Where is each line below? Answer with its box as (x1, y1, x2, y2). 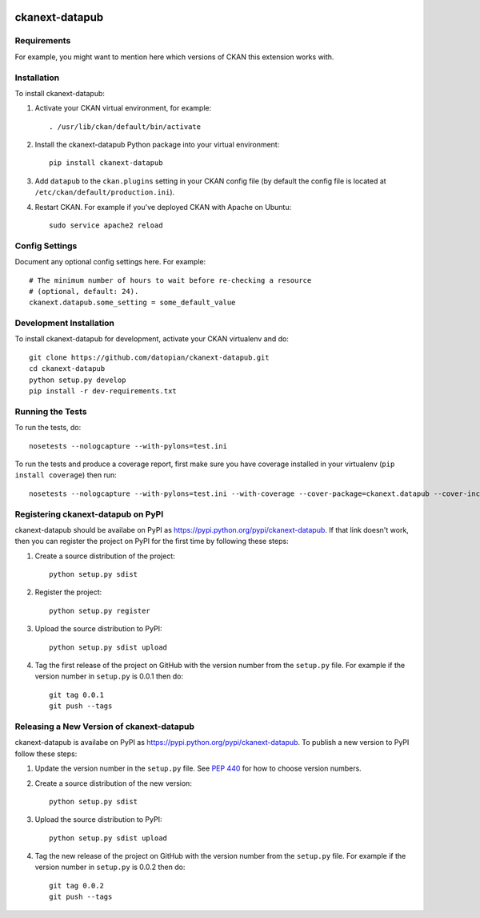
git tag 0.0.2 (49, 881, 104, 890)
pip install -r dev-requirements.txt (29, 387, 178, 396)
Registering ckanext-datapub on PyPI (14, 509, 164, 520)
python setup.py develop (29, 375, 126, 385)
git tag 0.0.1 (49, 690, 104, 699)
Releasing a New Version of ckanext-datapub (14, 721, 195, 732)
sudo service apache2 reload (49, 221, 163, 230)
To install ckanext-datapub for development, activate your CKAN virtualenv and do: (14, 334, 290, 344)
